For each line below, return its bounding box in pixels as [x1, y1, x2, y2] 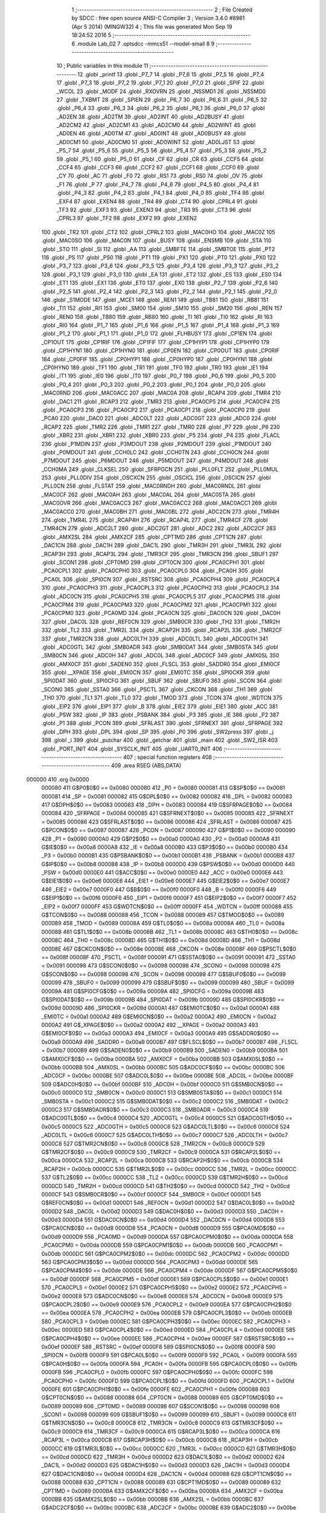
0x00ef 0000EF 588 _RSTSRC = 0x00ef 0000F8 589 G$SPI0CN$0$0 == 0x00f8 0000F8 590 [41, 1343, 276, 1350]
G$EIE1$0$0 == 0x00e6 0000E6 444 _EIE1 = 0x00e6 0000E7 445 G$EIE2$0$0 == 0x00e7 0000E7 [41, 878, 290, 885]
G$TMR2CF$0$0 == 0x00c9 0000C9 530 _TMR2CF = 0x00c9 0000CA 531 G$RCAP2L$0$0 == [41, 1148, 281, 1155]
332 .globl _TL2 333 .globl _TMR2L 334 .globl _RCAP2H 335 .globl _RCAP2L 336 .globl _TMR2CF [41, 626, 283, 634]
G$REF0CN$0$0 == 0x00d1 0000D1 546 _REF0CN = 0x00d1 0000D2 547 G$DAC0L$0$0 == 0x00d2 [41, 1199, 295, 1207]
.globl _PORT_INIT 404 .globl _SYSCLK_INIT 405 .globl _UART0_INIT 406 [41, 745, 223, 752]
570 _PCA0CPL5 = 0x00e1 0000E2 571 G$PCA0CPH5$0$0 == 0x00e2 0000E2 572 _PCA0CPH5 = [41, 1284, 287, 1291]
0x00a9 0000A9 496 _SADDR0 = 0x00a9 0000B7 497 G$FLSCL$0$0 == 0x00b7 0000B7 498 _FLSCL [41, 1038, 298, 1045]
